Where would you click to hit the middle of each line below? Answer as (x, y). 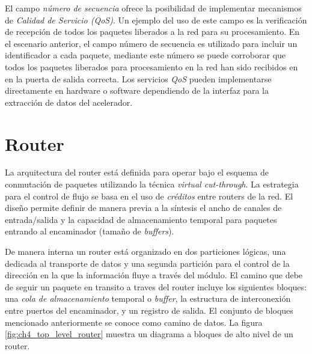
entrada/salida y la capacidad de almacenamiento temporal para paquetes (141, 219)
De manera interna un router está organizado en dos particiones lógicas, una (145, 252)
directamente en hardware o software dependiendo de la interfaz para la (137, 90)
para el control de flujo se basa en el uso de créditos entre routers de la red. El (149, 196)
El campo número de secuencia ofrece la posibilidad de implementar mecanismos (153, 8)
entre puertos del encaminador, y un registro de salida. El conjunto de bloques (149, 310)
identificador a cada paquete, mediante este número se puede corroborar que (145, 55)
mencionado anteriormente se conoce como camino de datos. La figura (134, 322)
